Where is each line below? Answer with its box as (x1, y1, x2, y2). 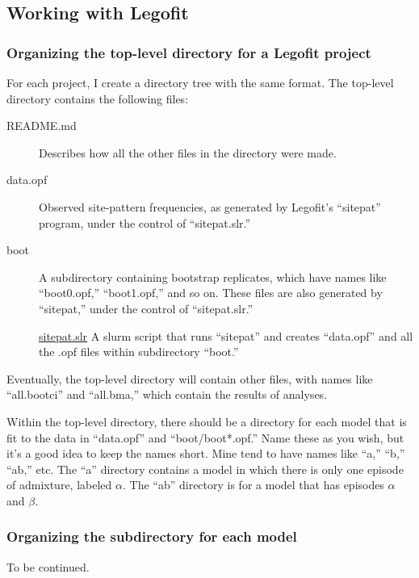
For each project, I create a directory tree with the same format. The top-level (6, 74, 394, 90)
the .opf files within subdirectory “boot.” (39, 343, 239, 360)
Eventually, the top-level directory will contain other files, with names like (6, 370, 373, 387)
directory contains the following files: (6, 90, 189, 107)
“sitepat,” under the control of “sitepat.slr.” (39, 299, 253, 316)
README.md (6, 117, 77, 134)
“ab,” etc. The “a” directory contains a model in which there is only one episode (6, 460, 404, 477)
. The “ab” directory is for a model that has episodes (122, 476, 384, 493)
